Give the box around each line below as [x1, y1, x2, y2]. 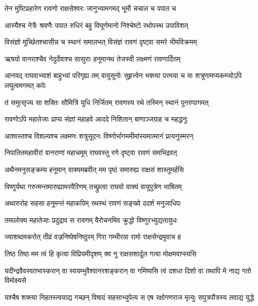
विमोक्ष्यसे [4, 275, 26, 285]
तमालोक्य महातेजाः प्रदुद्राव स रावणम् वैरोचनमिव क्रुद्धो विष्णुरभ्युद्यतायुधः [4, 214, 177, 225]
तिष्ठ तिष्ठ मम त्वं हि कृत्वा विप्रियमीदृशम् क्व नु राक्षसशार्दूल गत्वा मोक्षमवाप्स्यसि [4, 248, 196, 258]
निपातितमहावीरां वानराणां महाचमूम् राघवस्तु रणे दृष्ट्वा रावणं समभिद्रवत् [4, 147, 177, 158]
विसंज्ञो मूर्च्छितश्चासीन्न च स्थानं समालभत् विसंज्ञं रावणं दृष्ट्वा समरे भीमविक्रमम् [4, 37, 197, 47]
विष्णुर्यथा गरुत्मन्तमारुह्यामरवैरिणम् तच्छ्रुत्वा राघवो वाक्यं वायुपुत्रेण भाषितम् [4, 181, 182, 191]
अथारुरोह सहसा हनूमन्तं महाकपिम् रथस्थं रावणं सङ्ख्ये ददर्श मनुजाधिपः [4, 198, 181, 208]
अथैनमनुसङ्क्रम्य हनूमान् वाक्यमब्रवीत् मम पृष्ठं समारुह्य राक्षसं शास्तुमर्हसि [4, 164, 184, 174]
